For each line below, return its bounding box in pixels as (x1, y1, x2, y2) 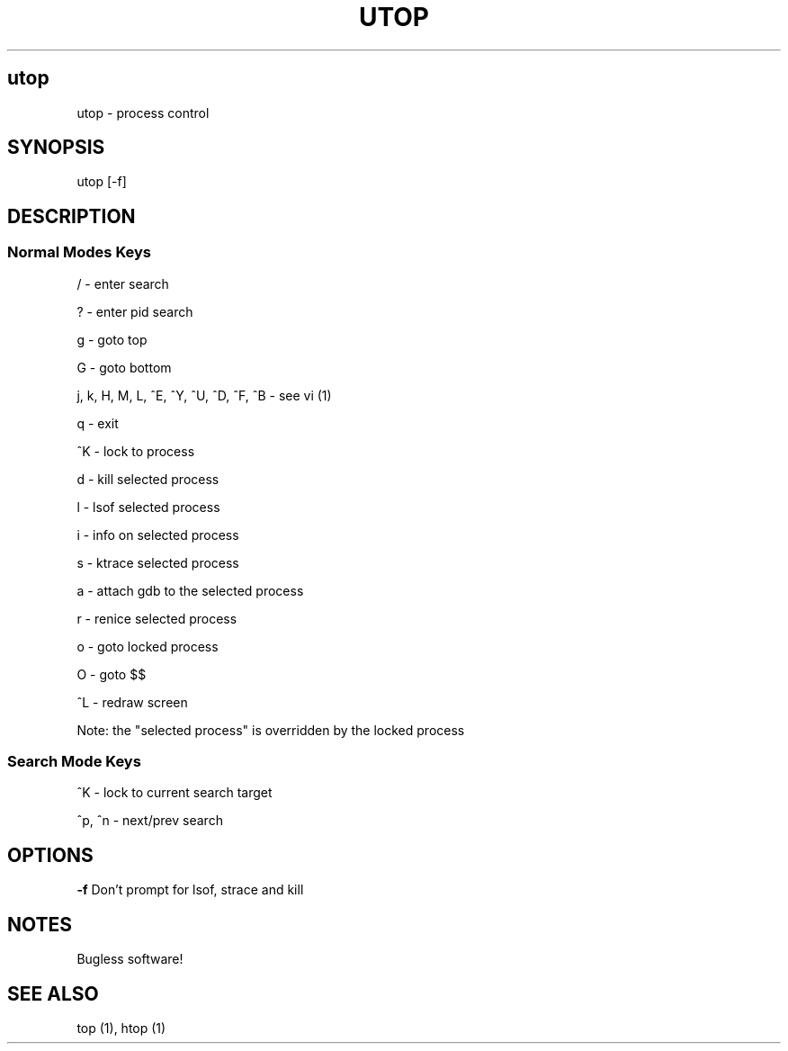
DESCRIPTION (7, 204, 136, 228)
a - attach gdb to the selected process (76, 582, 304, 598)
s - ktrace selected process (76, 554, 239, 570)
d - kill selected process (76, 471, 219, 487)
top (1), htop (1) (76, 1020, 166, 1036)
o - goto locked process (76, 638, 219, 654)
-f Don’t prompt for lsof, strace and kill (76, 882, 304, 898)
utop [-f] (76, 174, 127, 190)
